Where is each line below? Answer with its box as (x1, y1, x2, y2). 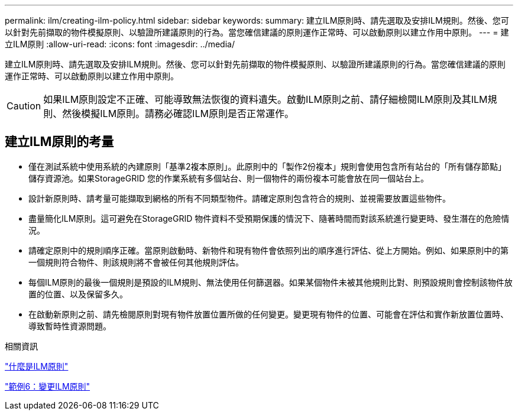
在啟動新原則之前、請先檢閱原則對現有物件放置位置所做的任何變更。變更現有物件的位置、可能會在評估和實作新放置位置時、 (28, 309, 509, 319)
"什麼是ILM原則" (5, 361, 69, 371)
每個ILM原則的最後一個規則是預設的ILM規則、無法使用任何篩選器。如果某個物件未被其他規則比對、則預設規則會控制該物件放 (28, 277, 513, 287)
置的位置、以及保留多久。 (28, 288, 128, 299)
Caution (7, 100, 41, 112)
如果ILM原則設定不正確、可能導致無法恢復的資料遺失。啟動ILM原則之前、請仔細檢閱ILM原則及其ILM (43, 93, 488, 105)
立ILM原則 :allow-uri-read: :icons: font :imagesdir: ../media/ (5, 39, 235, 49)
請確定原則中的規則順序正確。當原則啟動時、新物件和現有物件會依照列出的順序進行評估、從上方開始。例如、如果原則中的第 (28, 245, 509, 255)
